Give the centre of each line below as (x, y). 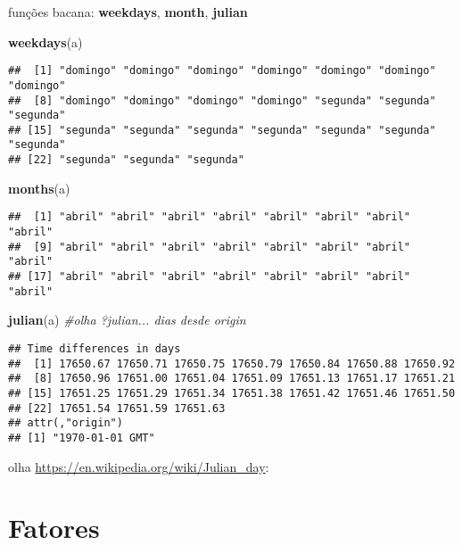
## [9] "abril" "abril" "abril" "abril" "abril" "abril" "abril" (210, 247)
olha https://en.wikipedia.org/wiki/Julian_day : (139, 466)
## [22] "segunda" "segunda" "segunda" (126, 160)
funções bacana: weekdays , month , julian (128, 12)
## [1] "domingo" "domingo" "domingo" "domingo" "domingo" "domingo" (222, 71)
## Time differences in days (95, 348)
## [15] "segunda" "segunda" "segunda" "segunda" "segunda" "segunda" (222, 130)
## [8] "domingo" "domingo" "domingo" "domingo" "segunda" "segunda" (222, 100)
